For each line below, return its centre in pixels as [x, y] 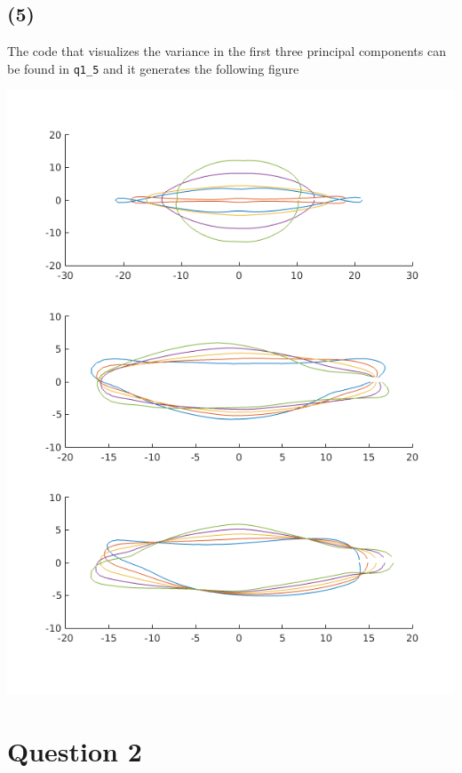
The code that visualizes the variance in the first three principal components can [227, 51]
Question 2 [75, 750]
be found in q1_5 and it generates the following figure [153, 68]
